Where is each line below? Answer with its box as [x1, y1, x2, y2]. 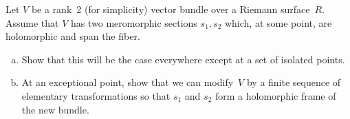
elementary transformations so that [21, 88, 171, 102]
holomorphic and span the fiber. [6, 29, 140, 43]
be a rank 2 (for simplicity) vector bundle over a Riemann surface [31, 2, 310, 16]
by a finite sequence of [246, 75, 341, 89]
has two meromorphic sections [71, 15, 197, 30]
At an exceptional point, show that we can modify [21, 75, 234, 89]
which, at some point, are [224, 15, 332, 30]
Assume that [6, 15, 59, 30]
